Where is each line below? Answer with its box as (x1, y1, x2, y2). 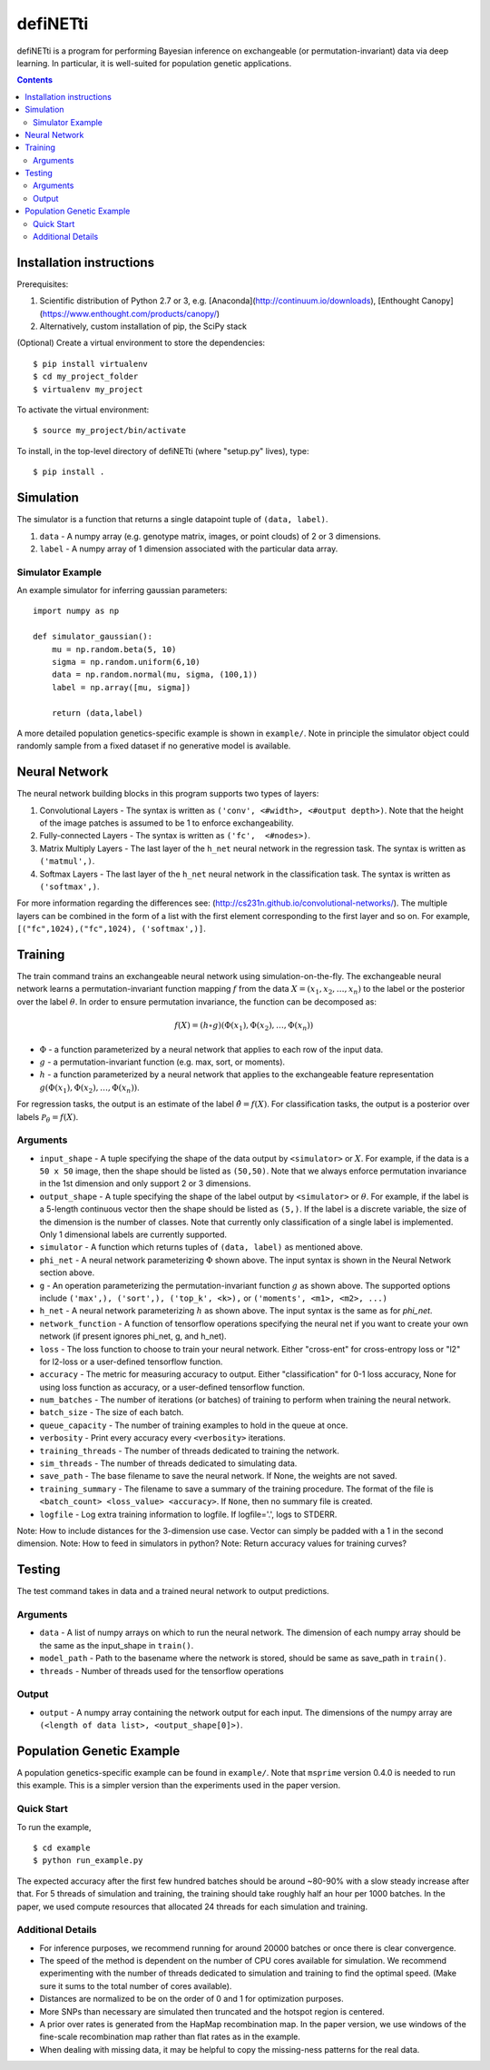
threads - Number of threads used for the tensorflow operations (39, 1665, 285, 1676)
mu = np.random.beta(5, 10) (51, 644, 177, 654)
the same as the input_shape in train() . (39, 1639, 194, 1650)
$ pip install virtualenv (33, 359, 149, 369)
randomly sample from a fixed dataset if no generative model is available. (16, 740, 291, 751)
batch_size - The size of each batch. (39, 1407, 184, 1418)
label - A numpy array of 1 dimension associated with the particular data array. (39, 543, 338, 554)
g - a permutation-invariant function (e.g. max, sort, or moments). (39, 1056, 286, 1067)
